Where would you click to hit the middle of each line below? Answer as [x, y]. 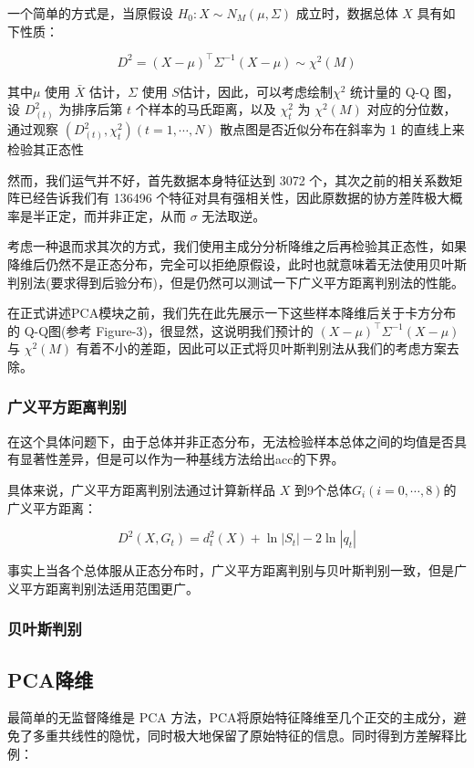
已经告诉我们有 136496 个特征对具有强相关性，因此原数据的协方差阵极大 [235, 198]
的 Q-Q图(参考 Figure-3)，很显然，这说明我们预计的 [160, 330]
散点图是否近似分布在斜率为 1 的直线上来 [342, 129]
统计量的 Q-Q [390, 91]
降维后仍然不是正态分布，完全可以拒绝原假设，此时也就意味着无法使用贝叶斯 [237, 263]
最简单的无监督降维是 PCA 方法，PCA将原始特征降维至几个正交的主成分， [231, 717]
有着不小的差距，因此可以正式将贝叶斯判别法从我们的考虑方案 [261, 348]
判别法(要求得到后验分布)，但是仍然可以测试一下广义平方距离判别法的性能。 [236, 282]
